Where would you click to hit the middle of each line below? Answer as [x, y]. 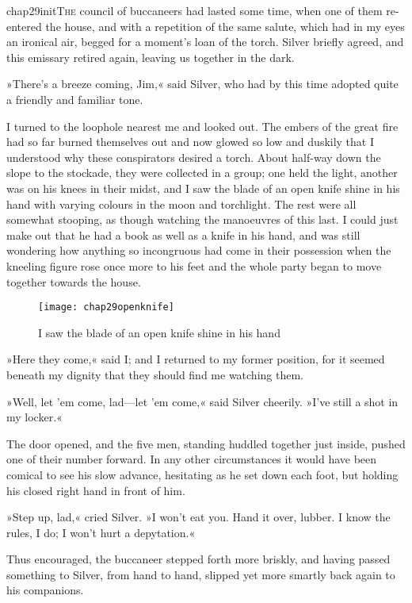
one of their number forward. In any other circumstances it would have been [192, 459]
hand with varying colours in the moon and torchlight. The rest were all [181, 204]
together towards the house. [74, 281]
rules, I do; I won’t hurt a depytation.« [101, 532]
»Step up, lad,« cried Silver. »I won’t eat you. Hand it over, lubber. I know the [198, 517]
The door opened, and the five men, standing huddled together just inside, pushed [206, 443]
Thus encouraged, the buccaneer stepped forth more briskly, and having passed [198, 559]
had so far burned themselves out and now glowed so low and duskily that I [191, 142]
